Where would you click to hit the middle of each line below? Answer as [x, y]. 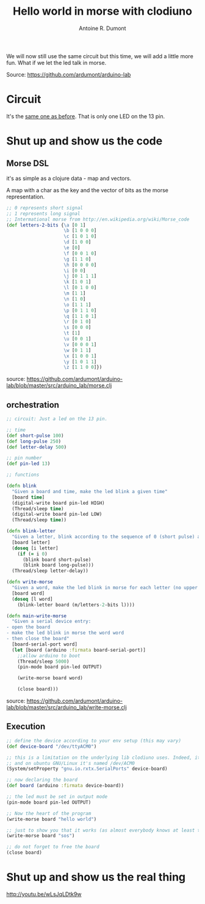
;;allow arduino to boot [49, 656]
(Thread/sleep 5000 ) [43, 661]
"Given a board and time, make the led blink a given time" [90, 491]
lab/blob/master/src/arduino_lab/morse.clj [59, 386]
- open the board [28, 627]
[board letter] [31, 542]
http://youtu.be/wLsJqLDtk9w [44, 894]
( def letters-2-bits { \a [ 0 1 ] [46, 225]
